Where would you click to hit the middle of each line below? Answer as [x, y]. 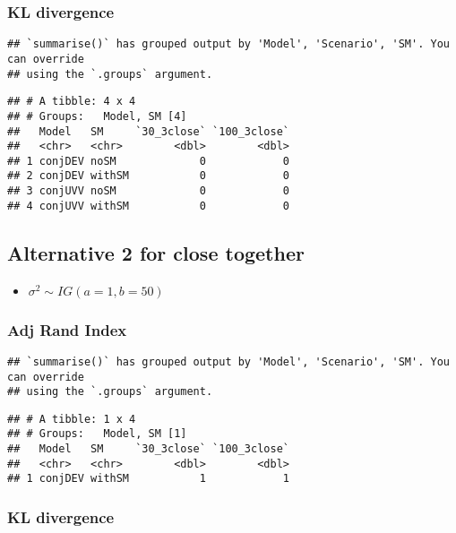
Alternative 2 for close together [156, 252]
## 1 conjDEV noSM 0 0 [148, 161]
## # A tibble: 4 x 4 [72, 102]
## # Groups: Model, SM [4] [97, 116]
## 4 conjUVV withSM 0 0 [148, 206]
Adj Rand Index [67, 329]
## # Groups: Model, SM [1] [97, 434]
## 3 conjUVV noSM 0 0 [148, 191]
